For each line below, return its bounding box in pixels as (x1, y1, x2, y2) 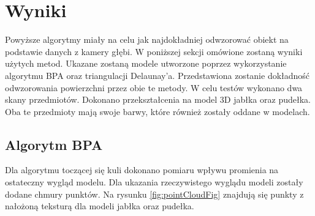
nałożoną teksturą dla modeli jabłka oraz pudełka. (5, 199, 194, 212)
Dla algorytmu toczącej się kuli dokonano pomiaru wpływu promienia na (5, 163, 279, 176)
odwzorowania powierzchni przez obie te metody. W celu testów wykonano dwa (5, 81, 303, 94)
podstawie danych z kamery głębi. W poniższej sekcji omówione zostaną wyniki (5, 45, 303, 58)
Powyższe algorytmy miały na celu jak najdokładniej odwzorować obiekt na (5, 33, 289, 46)
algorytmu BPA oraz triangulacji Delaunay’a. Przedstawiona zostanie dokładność (5, 69, 310, 81)
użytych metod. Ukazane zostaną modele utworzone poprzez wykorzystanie (5, 57, 287, 70)
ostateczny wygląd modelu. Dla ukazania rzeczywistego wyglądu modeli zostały (5, 176, 303, 188)
